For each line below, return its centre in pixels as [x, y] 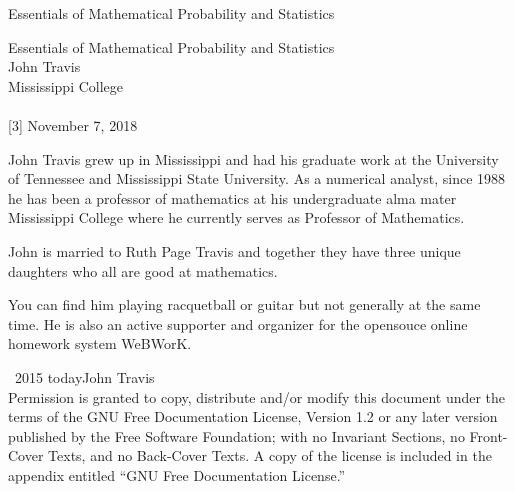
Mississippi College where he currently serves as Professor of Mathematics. [236, 217]
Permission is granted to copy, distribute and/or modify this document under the [257, 396]
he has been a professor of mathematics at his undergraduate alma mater [232, 197]
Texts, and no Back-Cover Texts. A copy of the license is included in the [270, 455]
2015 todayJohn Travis [84, 376]
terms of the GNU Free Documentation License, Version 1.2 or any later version [253, 416]
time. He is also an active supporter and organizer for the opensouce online [238, 323]
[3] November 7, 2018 [73, 124]
